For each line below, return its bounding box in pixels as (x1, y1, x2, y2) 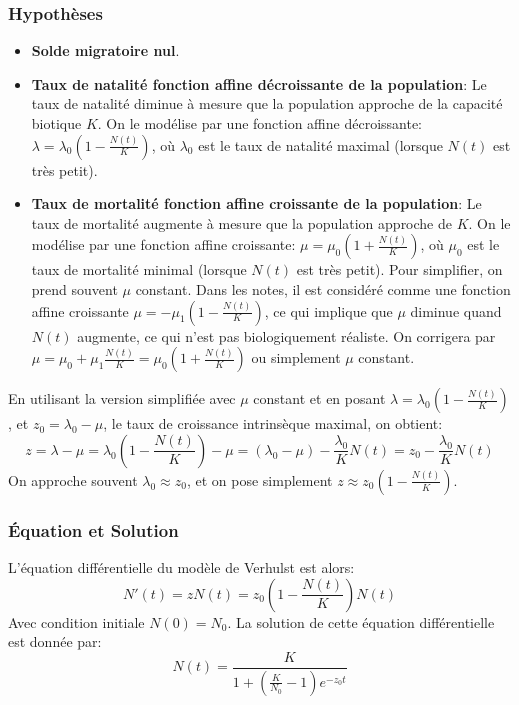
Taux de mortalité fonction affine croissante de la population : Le (31, 193, 482, 214)
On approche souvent (8, 469, 138, 490)
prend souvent (31, 278, 118, 299)
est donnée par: (8, 631, 102, 652)
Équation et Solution (8, 517, 179, 542)
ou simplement (251, 347, 341, 368)
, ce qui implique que (264, 300, 393, 321)
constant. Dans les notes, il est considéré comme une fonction (135, 278, 511, 299)
